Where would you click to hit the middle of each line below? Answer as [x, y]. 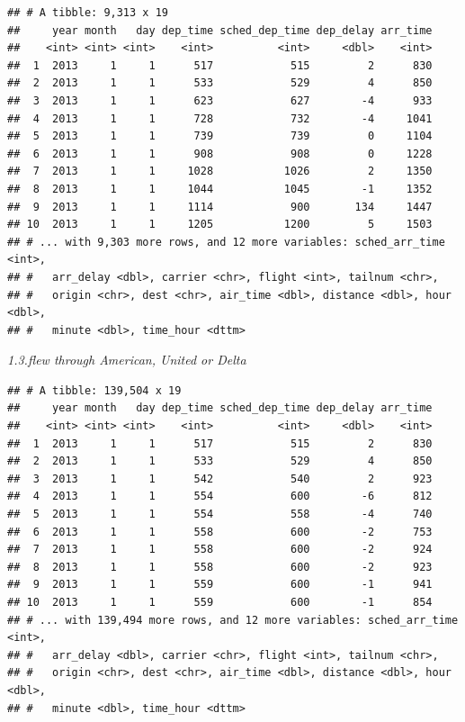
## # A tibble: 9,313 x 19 [88, 13]
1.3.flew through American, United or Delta [127, 360]
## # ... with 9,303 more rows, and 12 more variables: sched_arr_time [226, 242]
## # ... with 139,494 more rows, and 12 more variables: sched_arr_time [233, 620]
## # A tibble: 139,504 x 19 [94, 390]
